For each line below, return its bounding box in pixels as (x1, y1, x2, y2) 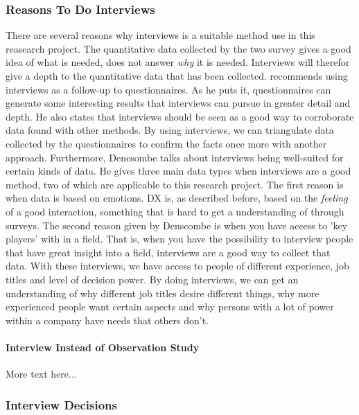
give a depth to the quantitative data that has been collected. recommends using (6, 69, 348, 82)
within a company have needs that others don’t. (6, 312, 209, 327)
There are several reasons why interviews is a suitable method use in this (6, 28, 315, 42)
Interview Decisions (6, 396, 117, 413)
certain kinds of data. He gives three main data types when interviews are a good (6, 164, 351, 178)
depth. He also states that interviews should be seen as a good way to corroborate (6, 109, 354, 123)
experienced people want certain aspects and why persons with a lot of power (6, 299, 334, 314)
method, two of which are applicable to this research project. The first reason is (6, 177, 344, 191)
